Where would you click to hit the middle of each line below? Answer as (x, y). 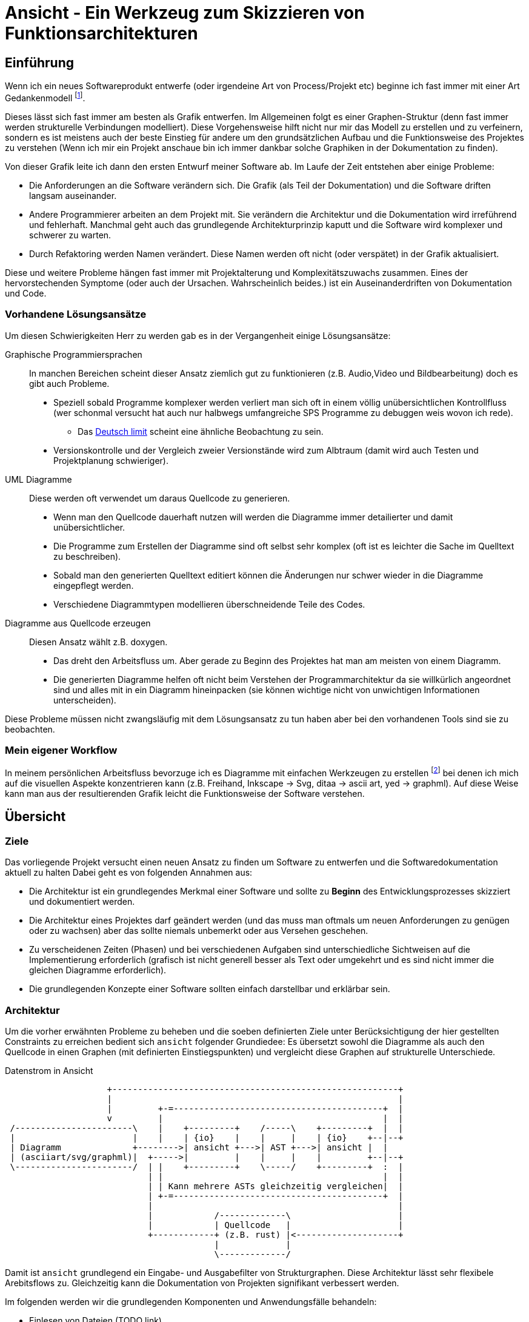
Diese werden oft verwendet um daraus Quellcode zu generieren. (160, 498)
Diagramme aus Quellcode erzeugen (78, 623)
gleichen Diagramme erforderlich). (98, 970)
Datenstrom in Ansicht (49, 1070)
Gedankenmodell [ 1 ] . (45, 97)
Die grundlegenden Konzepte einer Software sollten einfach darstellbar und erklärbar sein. (210, 989)
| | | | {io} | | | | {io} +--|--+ (207, 1137)
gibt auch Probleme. (69, 383)
